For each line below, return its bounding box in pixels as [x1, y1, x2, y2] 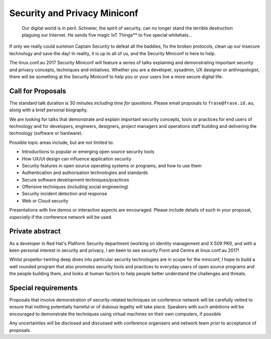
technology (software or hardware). [9, 130, 83, 136]
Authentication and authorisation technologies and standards [22, 169, 148, 176]
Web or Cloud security [22, 198, 69, 204]
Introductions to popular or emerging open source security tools [22, 148, 155, 155]
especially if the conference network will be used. [9, 214, 112, 220]
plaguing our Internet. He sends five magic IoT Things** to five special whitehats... [22, 32, 193, 38]
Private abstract [9, 227, 61, 236]
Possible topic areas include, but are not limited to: [9, 139, 114, 145]
